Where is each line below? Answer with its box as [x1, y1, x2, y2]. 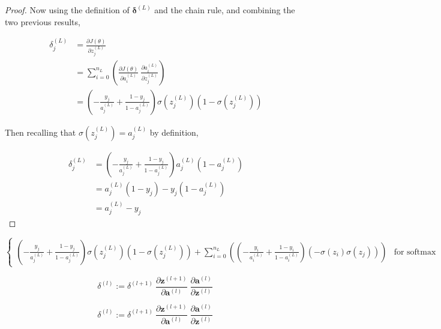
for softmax [394, 247, 436, 256]
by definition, [149, 125, 199, 138]
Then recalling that [5, 125, 76, 138]
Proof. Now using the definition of [5, 4, 130, 16]
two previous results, [5, 15, 80, 28]
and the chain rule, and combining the [154, 4, 295, 16]
